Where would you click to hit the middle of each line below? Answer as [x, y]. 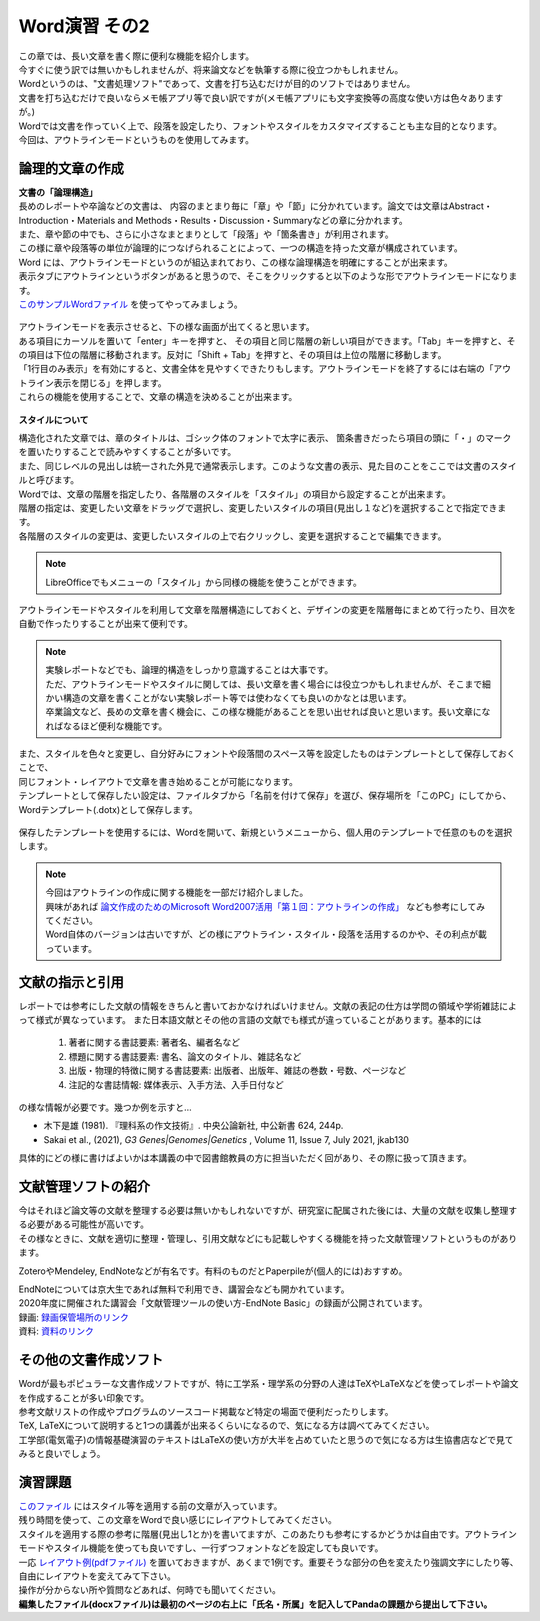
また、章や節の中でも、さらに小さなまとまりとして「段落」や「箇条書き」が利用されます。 [206, 234]
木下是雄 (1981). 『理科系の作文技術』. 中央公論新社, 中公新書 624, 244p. [193, 1126]
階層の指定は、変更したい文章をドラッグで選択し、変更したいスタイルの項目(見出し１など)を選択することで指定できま [262, 508]
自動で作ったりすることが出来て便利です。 [106, 624]
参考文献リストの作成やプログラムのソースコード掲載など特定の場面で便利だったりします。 [206, 1411]
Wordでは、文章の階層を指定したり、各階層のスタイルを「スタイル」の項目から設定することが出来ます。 [235, 494]
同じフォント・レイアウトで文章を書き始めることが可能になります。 [158, 781]
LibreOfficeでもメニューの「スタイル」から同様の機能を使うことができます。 [203, 582]
